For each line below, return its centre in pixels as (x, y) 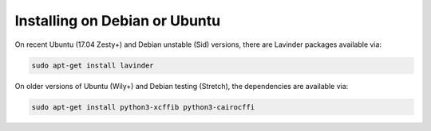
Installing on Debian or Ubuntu (118, 21)
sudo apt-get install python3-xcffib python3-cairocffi (143, 107)
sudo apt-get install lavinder (93, 65)
